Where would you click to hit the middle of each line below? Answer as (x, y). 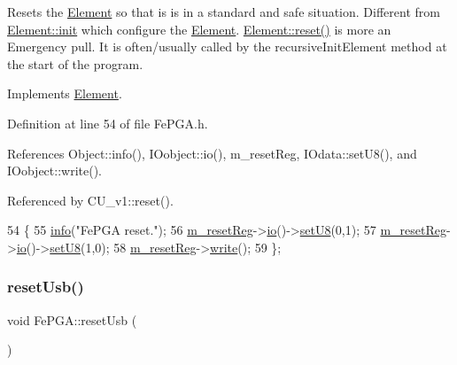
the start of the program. (75, 63)
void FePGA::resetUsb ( (72, 319)
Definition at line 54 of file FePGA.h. (108, 123)
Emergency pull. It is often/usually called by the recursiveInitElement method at (227, 47)
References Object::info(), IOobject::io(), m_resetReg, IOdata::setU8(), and (212, 153)
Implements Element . (65, 93)
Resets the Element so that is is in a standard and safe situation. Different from (224, 12)
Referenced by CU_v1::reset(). (90, 200)
